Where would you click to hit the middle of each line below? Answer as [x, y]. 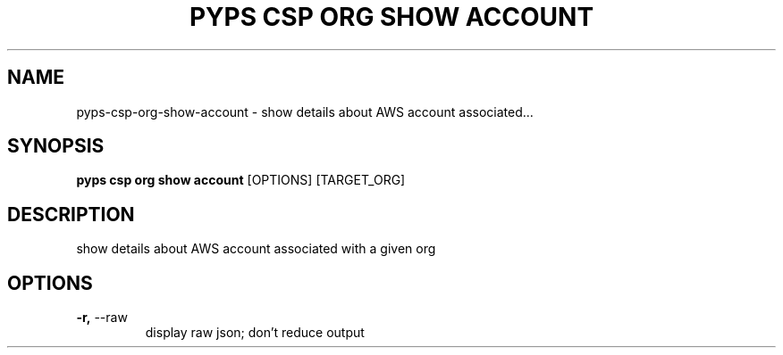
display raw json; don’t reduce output [255, 333]
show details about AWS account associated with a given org [256, 249]
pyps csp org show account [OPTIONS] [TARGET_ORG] [241, 180]
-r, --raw [102, 318]
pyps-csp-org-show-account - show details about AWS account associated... [305, 111]
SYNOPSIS [56, 146]
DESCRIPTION [71, 214]
